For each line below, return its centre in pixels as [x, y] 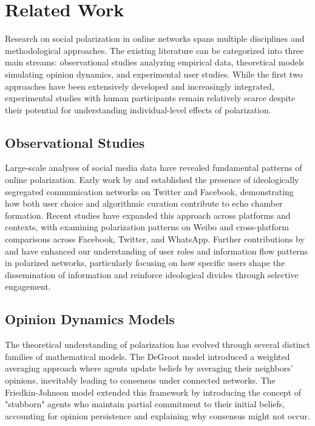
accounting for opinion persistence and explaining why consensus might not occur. [157, 415]
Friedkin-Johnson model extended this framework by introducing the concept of [153, 392]
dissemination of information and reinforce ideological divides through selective [152, 274]
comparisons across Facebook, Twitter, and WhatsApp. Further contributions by [155, 239]
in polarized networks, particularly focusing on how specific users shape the [145, 263]
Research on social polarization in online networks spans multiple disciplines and [155, 38]
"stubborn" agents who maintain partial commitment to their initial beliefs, [145, 404]
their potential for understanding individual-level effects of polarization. [138, 109]
